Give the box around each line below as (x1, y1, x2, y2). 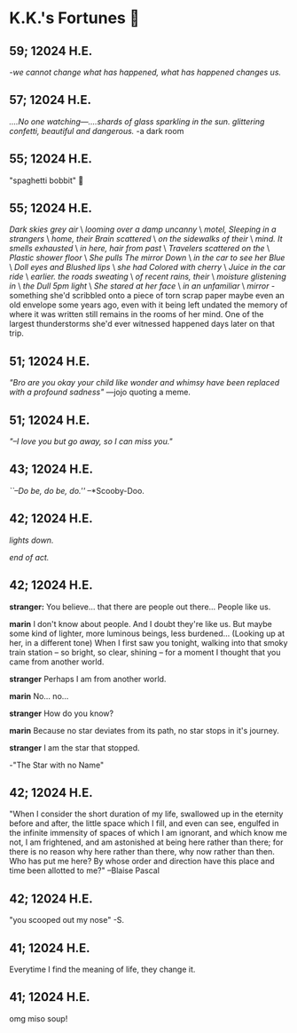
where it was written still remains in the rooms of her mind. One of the (9, 309, 264, 320)
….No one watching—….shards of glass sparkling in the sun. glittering (9, 115, 265, 127)
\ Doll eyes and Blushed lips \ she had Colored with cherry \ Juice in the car (9, 262, 286, 273)
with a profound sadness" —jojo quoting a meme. (9, 386, 191, 398)
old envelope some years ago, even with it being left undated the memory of (9, 299, 288, 310)
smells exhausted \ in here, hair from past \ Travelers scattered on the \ (9, 243, 270, 254)
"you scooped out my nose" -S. (9, 915, 125, 926)
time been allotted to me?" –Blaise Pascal (9, 865, 160, 876)
